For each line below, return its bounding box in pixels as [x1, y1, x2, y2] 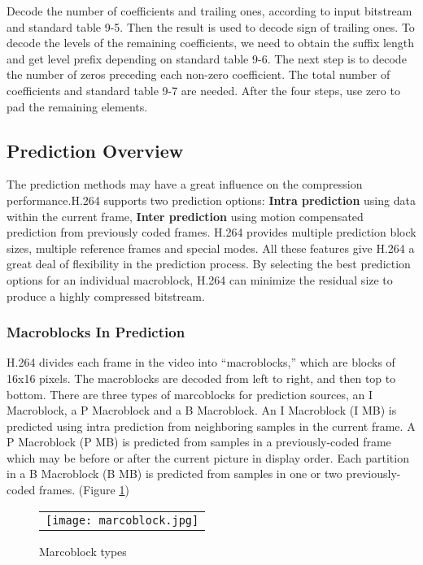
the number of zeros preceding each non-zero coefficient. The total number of [7, 66, 390, 83]
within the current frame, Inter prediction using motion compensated [7, 207, 364, 224]
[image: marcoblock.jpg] [46, 513, 199, 527]
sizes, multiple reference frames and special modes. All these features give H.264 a [7, 239, 415, 256]
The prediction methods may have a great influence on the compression [7, 176, 363, 193]
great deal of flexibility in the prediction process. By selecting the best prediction [7, 255, 411, 272]
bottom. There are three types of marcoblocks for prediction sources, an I [7, 385, 373, 402]
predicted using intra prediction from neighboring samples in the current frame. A [7, 417, 416, 434]
